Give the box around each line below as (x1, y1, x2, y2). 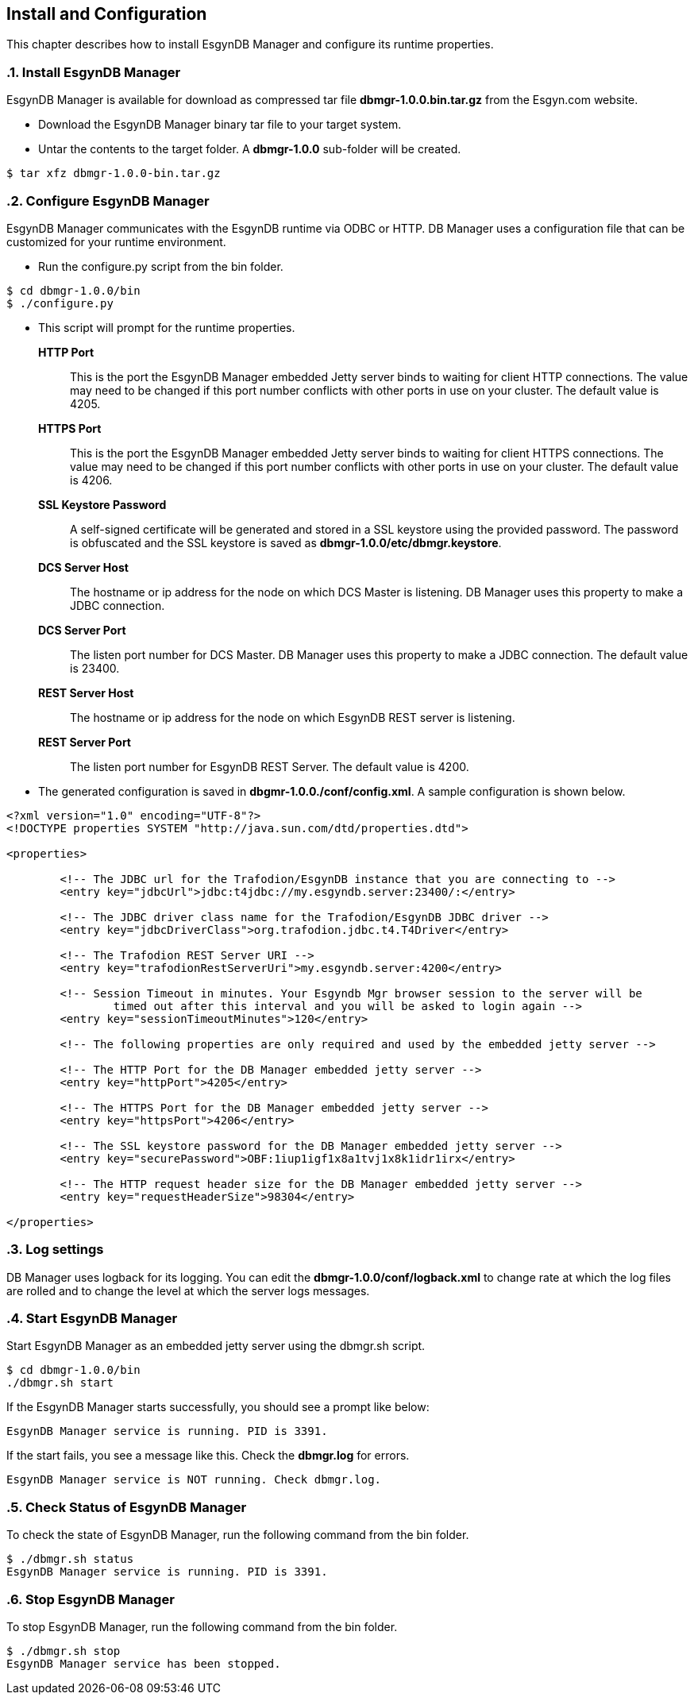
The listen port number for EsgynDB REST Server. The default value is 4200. (70, 759, 469, 773)
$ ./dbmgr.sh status (6, 1552, 134, 1566)
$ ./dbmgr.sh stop (6, 1644, 121, 1657)
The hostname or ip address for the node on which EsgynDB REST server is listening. (70, 710, 515, 724)
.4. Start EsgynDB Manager (6, 1310, 178, 1327)
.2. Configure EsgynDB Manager (6, 192, 210, 209)
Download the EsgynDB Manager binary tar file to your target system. (38, 118, 402, 132)
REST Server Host (38, 685, 134, 700)
